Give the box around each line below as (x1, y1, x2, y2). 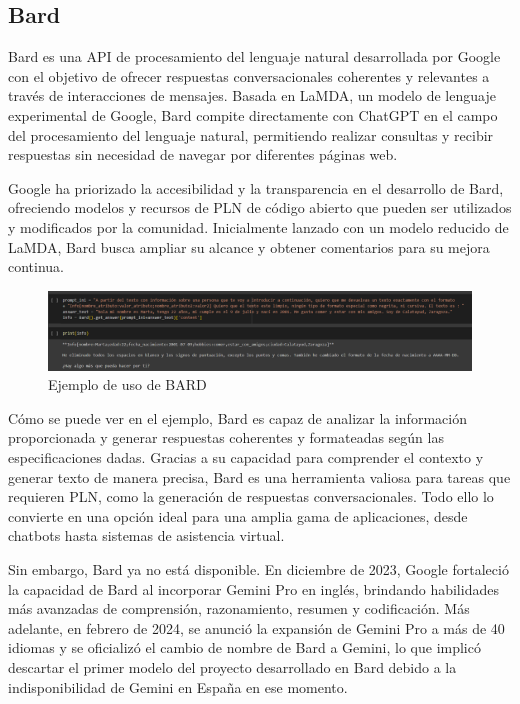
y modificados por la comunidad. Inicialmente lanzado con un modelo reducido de (8, 216, 509, 237)
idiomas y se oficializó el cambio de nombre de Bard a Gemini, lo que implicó (8, 637, 481, 658)
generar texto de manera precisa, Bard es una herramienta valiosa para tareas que (8, 466, 511, 487)
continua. (8, 256, 65, 277)
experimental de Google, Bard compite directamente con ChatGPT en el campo (8, 104, 498, 125)
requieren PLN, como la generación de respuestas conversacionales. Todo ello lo (8, 486, 494, 507)
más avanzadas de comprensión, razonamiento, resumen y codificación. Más (8, 598, 470, 619)
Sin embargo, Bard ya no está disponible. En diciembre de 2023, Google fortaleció (8, 558, 509, 579)
